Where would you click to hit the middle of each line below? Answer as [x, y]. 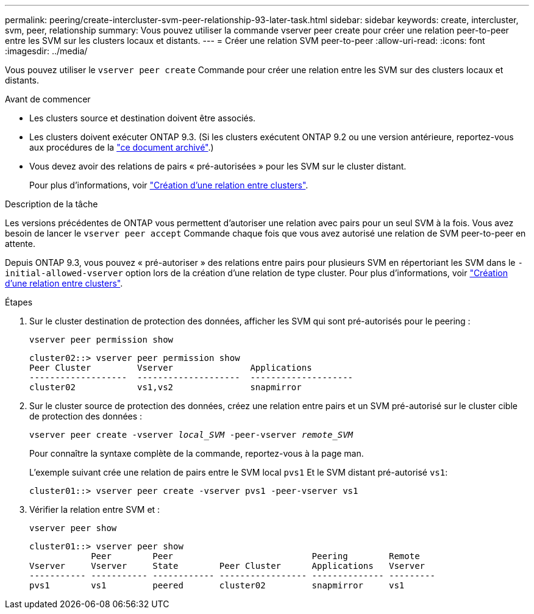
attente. [20, 244]
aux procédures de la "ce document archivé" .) [122, 147]
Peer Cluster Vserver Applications [171, 368]
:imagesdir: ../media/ [46, 51]
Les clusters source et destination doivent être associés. [143, 118]
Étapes [19, 302]
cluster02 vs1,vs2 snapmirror [166, 387]
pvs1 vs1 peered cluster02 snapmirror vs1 [217, 585]
